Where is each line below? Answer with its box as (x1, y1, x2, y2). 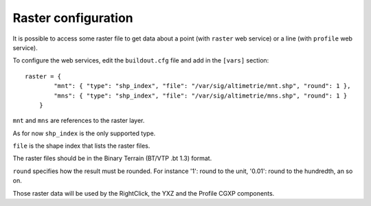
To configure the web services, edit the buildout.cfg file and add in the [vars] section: (12, 56, 269, 65)
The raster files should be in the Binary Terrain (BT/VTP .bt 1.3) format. (12, 154, 212, 163)
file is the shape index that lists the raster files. (12, 141, 150, 150)
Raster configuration (12, 10, 133, 25)
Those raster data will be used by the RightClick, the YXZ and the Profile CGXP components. (12, 189, 275, 197)
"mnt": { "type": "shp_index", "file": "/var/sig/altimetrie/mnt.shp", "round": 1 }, (54, 82, 351, 90)
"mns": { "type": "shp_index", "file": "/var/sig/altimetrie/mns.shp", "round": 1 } (54, 91, 348, 100)
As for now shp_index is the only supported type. (12, 129, 156, 137)
